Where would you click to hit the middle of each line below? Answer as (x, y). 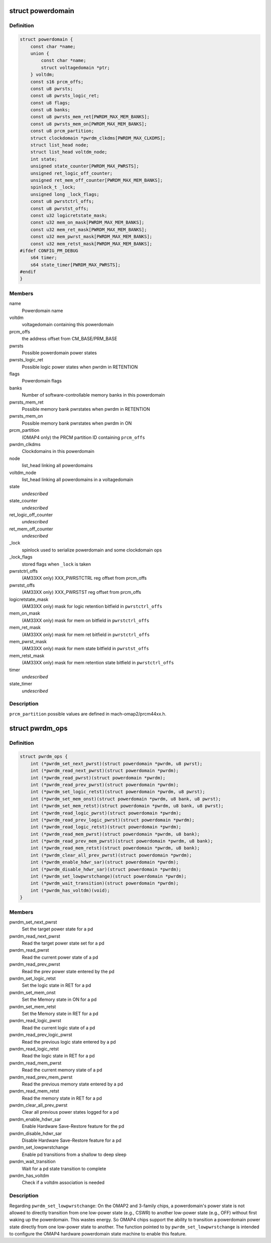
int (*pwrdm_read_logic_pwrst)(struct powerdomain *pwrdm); (106, 813)
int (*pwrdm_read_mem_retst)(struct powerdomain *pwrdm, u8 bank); (115, 848)
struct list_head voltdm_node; (69, 152)
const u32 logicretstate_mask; (69, 215)
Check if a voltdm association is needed (63, 1183)
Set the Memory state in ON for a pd (59, 999)
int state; (44, 159)
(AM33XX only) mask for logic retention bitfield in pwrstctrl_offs (92, 606)
